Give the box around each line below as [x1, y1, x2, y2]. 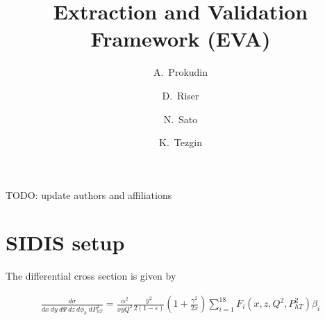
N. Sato [163, 111, 198, 126]
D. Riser [162, 88, 199, 102]
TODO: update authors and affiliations [6, 187, 172, 202]
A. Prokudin [153, 65, 208, 79]
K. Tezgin [159, 135, 202, 150]
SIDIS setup [6, 228, 125, 257]
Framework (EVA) [90, 24, 271, 53]
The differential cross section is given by [6, 269, 176, 283]
